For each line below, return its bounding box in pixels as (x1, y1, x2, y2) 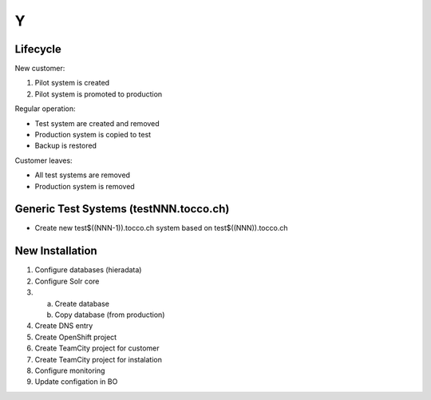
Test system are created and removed (34, 118, 160, 128)
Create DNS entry (34, 321, 93, 331)
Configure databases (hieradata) (34, 265, 142, 275)
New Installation (14, 244, 97, 258)
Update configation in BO (34, 377, 118, 386)
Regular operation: (14, 104, 76, 113)
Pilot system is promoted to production (34, 89, 163, 99)
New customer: (14, 64, 65, 73)
